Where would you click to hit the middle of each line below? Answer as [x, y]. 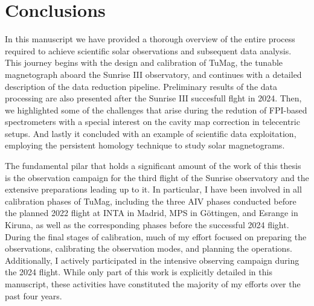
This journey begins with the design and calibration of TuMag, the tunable [144, 62]
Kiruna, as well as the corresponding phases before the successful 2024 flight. [147, 225]
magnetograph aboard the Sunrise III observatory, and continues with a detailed [153, 74]
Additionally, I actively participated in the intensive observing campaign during [152, 260]
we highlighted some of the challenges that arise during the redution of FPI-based [156, 110]
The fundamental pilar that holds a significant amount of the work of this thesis [153, 166]
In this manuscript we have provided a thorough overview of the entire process [150, 39]
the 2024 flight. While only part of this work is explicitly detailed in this [139, 272]
